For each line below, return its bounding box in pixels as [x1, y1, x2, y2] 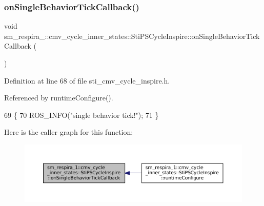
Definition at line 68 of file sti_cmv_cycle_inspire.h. [4, 75, 170, 86]
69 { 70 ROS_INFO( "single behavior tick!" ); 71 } [4, 109, 159, 120]
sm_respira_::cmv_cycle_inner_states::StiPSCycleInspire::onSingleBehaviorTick [4, 30, 260, 41]
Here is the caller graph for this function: [4, 127, 133, 137]
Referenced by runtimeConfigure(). [4, 92, 113, 103]
